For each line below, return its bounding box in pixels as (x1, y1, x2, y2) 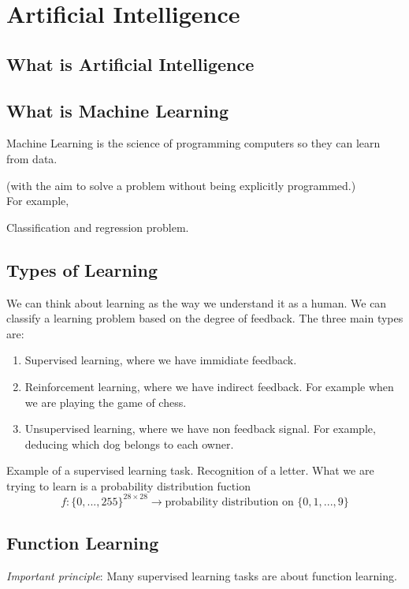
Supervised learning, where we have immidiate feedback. (24, 352, 297, 368)
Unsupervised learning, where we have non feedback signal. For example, (24, 420, 376, 437)
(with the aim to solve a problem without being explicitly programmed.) (6, 177, 356, 193)
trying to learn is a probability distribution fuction (6, 477, 251, 494)
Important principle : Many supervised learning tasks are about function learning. (6, 568, 397, 584)
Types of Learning (6, 257, 158, 281)
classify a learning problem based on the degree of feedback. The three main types (6, 310, 403, 326)
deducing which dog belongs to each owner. (24, 435, 234, 452)
